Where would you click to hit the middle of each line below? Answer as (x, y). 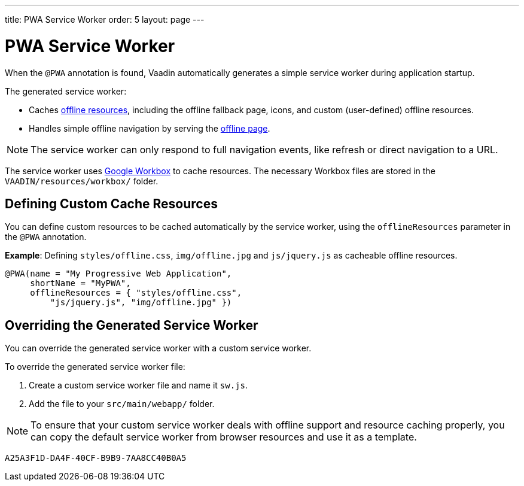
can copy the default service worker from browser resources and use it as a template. (224, 437)
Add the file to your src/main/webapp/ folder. (122, 404)
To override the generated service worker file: (95, 367)
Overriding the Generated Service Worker (132, 325)
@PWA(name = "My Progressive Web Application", (118, 274)
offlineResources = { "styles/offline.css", (136, 293)
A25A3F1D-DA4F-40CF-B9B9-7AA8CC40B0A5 (96, 458)
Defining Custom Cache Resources (111, 203)
